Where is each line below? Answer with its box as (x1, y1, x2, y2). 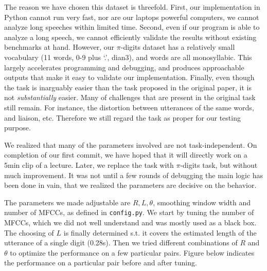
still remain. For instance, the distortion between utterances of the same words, (4, 102, 254, 112)
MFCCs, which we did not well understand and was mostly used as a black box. (4, 217, 257, 227)
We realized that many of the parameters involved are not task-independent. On (4, 139, 257, 150)
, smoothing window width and (153, 197, 251, 207)
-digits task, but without (180, 159, 258, 170)
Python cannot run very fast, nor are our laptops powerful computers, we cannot (4, 11, 259, 22)
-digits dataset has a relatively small (120, 42, 235, 52)
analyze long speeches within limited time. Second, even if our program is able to (4, 22, 260, 32)
